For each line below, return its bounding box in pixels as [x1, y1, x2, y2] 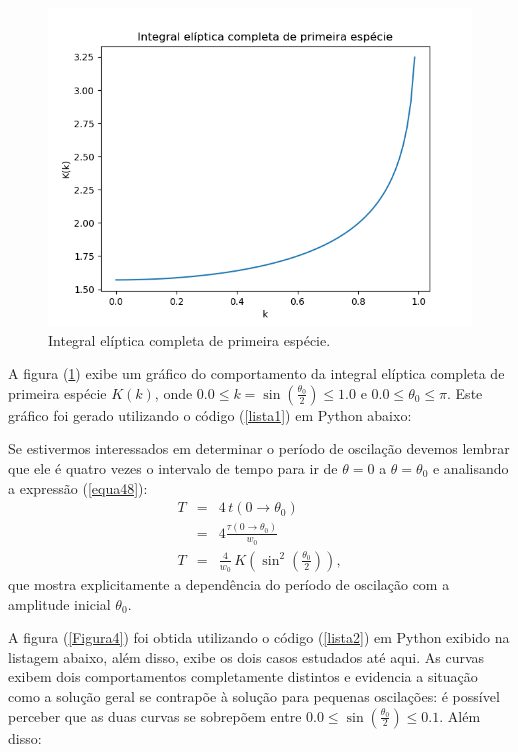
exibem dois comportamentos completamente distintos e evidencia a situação [8, 666, 478, 687]
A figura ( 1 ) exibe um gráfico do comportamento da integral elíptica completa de [8, 363, 505, 384]
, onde [154, 382, 193, 403]
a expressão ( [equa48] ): [8, 477, 148, 498]
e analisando [432, 457, 509, 478]
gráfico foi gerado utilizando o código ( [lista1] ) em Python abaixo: [8, 404, 412, 425]
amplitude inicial [8, 593, 111, 614]
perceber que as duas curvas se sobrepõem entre [8, 705, 302, 726]
